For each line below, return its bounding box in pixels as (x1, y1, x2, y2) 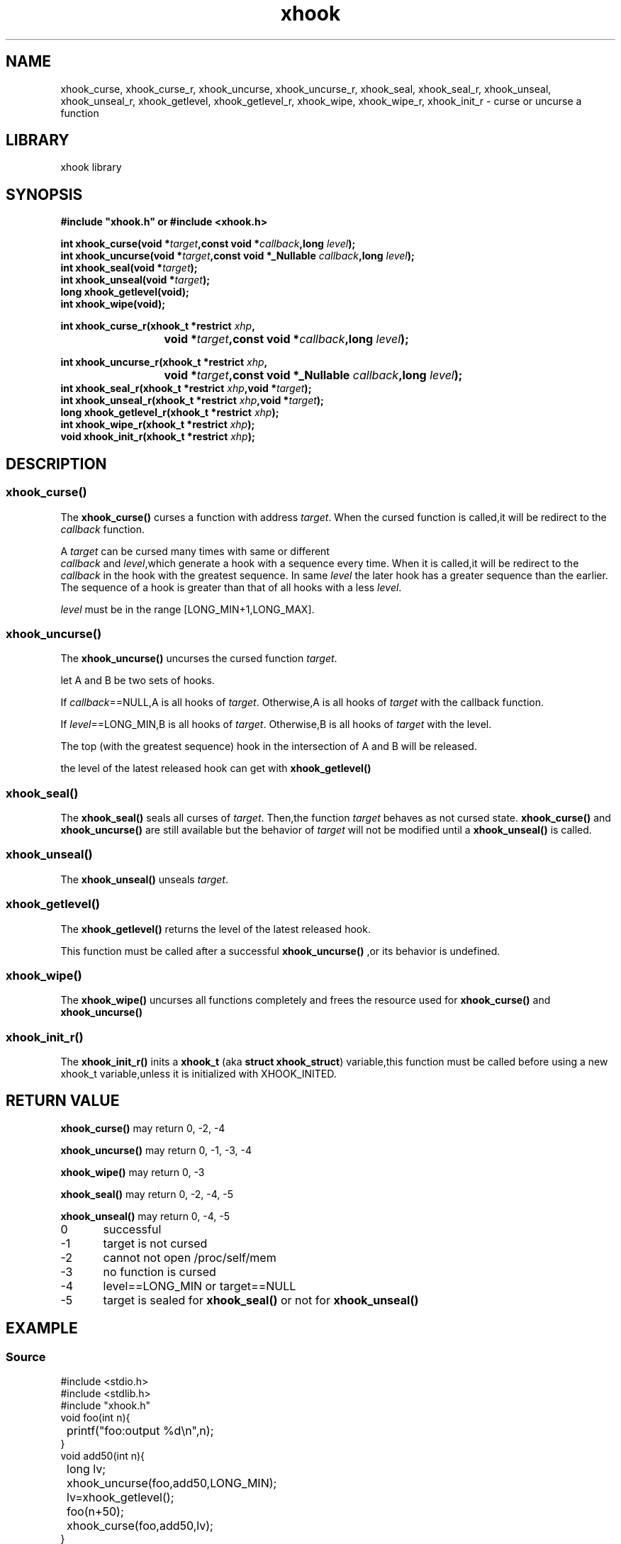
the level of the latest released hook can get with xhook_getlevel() (60, 762, 371, 775)
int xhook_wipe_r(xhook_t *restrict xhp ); (60, 418, 255, 431)
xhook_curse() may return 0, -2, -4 (60, 1121, 225, 1134)
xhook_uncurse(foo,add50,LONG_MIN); (67, 1476, 277, 1491)
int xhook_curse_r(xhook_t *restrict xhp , (60, 320, 255, 332)
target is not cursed (103, 1236, 208, 1251)
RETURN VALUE (6, 1092, 120, 1110)
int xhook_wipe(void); (60, 298, 165, 311)
